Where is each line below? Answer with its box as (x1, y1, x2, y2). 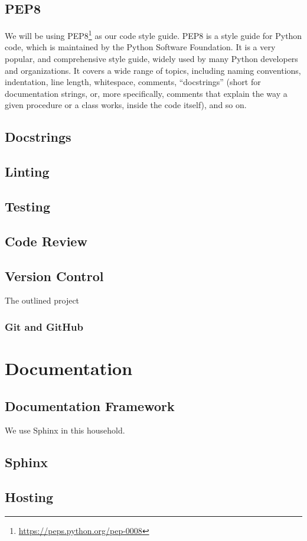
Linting (5, 162, 50, 181)
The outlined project (5, 294, 80, 307)
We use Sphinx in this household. (5, 424, 125, 436)
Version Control (5, 266, 104, 285)
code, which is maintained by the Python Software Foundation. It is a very (5, 41, 276, 53)
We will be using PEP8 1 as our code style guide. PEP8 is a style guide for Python (5, 28, 302, 41)
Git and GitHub (5, 319, 83, 334)
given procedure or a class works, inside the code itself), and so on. (5, 99, 247, 111)
